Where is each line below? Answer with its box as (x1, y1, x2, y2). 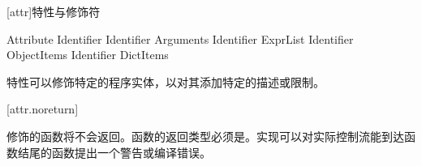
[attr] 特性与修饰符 (6, 3, 101, 19)
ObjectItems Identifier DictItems (6, 46, 169, 63)
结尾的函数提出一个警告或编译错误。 (17, 143, 211, 160)
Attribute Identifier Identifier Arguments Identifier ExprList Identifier (6, 30, 354, 47)
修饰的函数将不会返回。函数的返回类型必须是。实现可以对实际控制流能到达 (6, 127, 404, 144)
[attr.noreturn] (6, 100, 79, 117)
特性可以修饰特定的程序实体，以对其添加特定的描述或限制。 (6, 73, 325, 90)
